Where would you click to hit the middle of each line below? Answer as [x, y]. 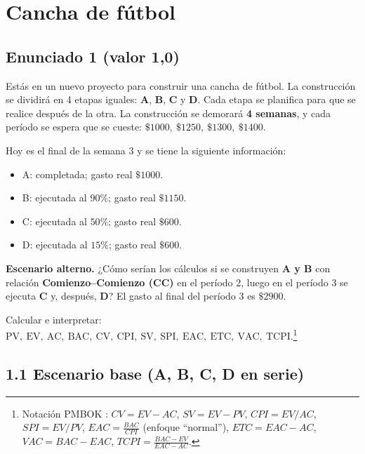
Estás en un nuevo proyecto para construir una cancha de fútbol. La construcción [181, 85]
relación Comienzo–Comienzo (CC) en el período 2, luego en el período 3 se [177, 282]
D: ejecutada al [55, 245]
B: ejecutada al [54, 198]
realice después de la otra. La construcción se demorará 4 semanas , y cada [168, 113]
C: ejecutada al [54, 221]
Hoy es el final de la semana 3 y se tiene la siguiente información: [146, 150]
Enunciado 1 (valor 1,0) [93, 56]
